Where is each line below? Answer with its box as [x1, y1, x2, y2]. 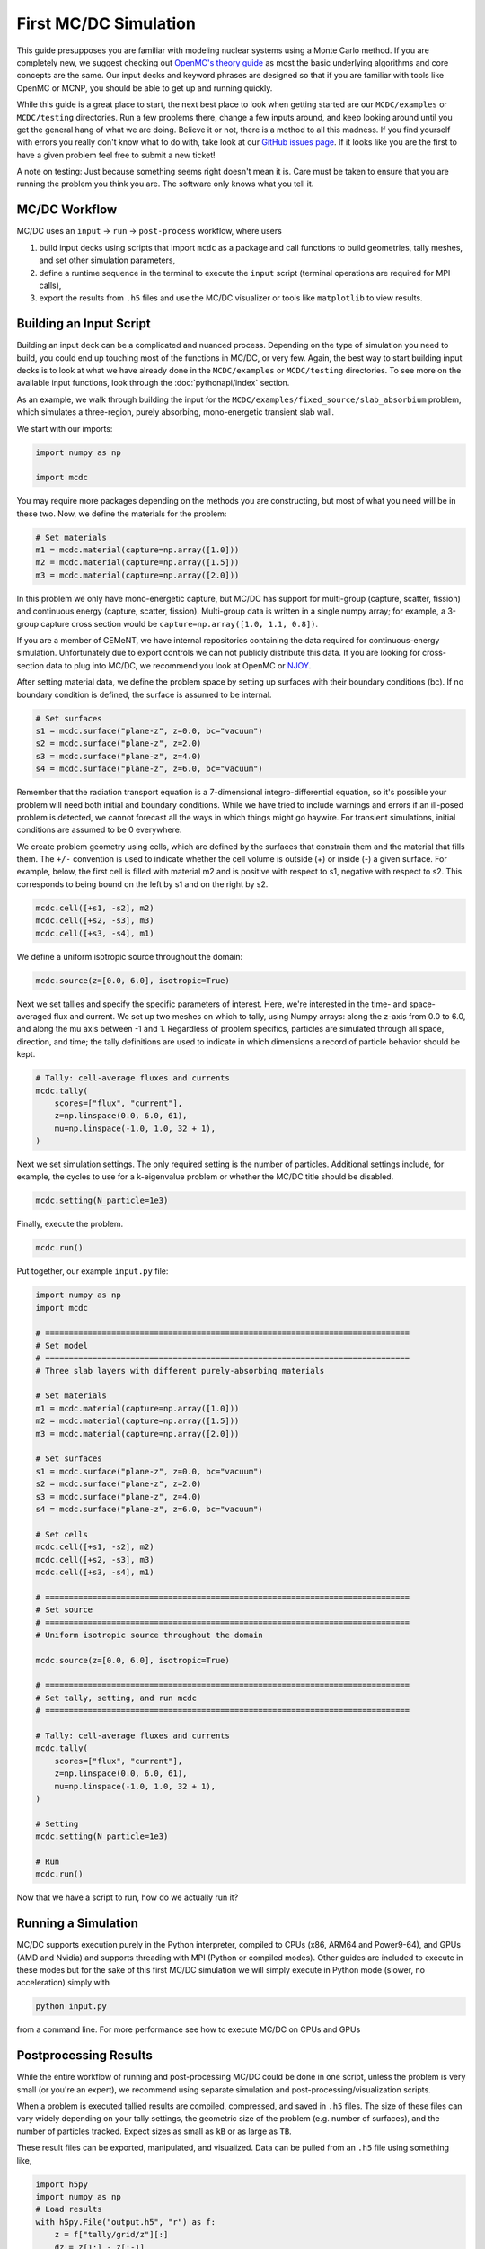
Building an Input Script [16, 316, 152, 332]
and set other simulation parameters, [39, 255, 175, 265]
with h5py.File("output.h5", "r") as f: [35, 2217, 216, 2227]
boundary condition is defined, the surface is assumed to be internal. [16, 689, 272, 700]
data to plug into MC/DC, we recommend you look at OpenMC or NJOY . [46, 659, 312, 670]
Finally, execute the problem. [16, 1219, 124, 1230]
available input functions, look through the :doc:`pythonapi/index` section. [16, 378, 290, 389]
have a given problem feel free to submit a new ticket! [16, 149, 216, 160]
